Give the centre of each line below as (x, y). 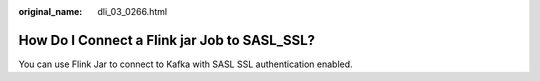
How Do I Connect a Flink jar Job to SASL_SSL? (166, 40)
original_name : (50, 11)
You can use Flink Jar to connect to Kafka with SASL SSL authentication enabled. (186, 64)
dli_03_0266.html (132, 11)
